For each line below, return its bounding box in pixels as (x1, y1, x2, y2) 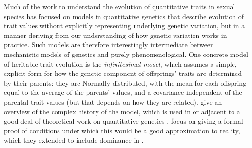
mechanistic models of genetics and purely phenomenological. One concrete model (4, 49, 248, 59)
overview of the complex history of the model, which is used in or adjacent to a (4, 106, 240, 116)
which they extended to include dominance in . (4, 135, 144, 145)
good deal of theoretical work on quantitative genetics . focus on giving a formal (4, 116, 243, 126)
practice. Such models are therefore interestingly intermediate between (4, 39, 214, 50)
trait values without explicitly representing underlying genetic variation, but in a (4, 20, 245, 31)
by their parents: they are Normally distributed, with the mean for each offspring (4, 77, 247, 88)
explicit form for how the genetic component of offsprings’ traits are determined (4, 68, 242, 78)
